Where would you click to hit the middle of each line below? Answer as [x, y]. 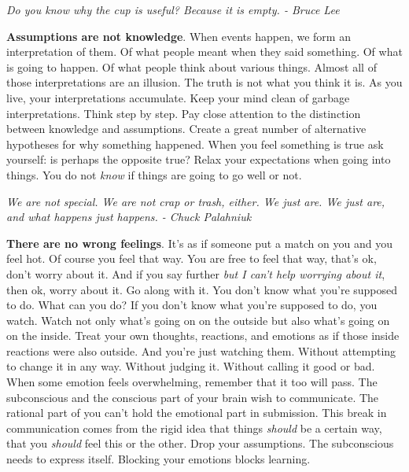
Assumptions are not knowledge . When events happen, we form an [179, 36]
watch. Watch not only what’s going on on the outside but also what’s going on [198, 320]
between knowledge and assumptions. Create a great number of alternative [186, 129]
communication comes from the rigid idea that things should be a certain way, [194, 428]
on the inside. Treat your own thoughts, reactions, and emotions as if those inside [203, 336]
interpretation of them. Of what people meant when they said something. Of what [204, 52]
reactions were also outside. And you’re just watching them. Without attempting [201, 350]
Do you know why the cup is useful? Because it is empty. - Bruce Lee [173, 9]
